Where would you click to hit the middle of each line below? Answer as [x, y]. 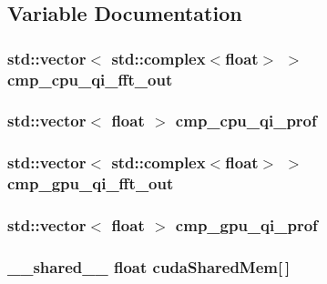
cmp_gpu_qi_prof [246, 225]
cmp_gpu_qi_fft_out [91, 183]
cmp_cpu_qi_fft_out [90, 79]
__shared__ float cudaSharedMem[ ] [149, 266]
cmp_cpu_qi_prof [246, 121]
